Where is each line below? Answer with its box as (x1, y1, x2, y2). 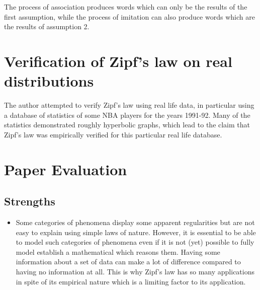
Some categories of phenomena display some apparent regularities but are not (16, 217, 255, 228)
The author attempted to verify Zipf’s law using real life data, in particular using (4, 100, 254, 110)
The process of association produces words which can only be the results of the (4, 2, 247, 12)
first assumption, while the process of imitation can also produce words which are (4, 11, 255, 22)
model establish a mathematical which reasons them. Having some (16, 246, 220, 257)
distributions (4, 70, 94, 91)
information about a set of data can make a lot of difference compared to (16, 256, 241, 267)
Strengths (4, 193, 55, 209)
